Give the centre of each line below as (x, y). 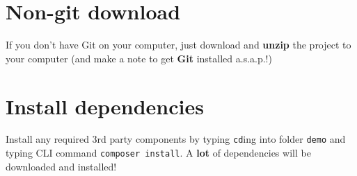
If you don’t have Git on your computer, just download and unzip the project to (178, 45)
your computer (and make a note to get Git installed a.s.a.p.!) (139, 58)
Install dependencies (105, 106)
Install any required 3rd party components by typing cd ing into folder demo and (176, 139)
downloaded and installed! (61, 166)
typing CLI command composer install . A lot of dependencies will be (158, 153)
